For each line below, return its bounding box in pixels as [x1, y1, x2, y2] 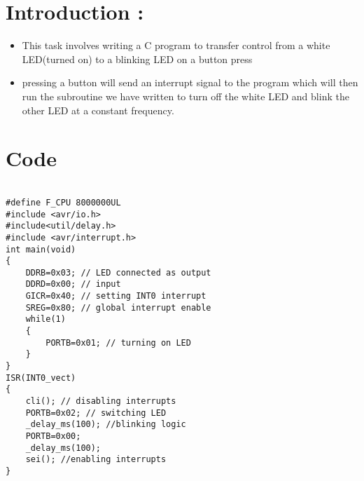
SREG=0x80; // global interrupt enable [25, 302, 211, 313]
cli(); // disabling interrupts [25, 396, 176, 407]
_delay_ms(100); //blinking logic [25, 419, 186, 430]
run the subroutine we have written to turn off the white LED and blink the [22, 88, 349, 103]
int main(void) [6, 244, 76, 255]
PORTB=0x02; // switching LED [25, 407, 167, 418]
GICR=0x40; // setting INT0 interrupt [25, 291, 206, 302]
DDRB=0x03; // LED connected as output [25, 267, 211, 278]
